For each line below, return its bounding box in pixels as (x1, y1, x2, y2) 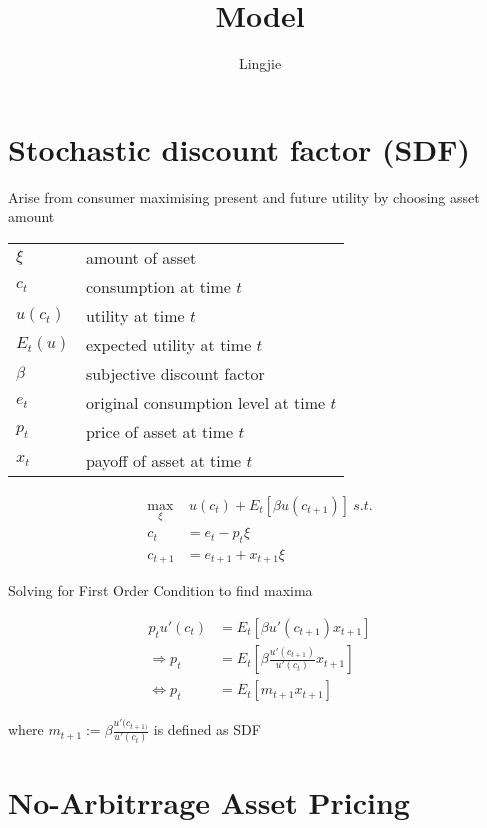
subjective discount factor (85, 361, 265, 385)
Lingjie (238, 53, 282, 74)
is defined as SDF (153, 719, 261, 740)
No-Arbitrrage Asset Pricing (8, 781, 410, 822)
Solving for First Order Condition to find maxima (8, 580, 313, 601)
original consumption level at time (85, 390, 326, 414)
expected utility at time (85, 332, 252, 356)
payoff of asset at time (85, 448, 242, 472)
